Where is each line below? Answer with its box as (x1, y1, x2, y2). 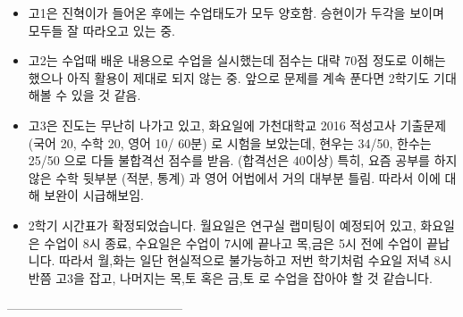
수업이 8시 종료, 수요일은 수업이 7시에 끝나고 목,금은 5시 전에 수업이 (44, 233, 423, 252)
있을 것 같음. (71, 86, 141, 104)
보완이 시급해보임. (44, 186, 144, 204)
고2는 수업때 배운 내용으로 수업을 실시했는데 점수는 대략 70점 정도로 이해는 (28, 51, 446, 70)
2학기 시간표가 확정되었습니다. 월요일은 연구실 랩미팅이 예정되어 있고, (28, 215, 417, 234)
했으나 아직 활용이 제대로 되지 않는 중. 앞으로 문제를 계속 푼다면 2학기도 (28, 68, 430, 87)
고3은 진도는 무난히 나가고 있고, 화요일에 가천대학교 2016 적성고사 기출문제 (28, 115, 447, 134)
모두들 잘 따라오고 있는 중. (28, 21, 176, 39)
